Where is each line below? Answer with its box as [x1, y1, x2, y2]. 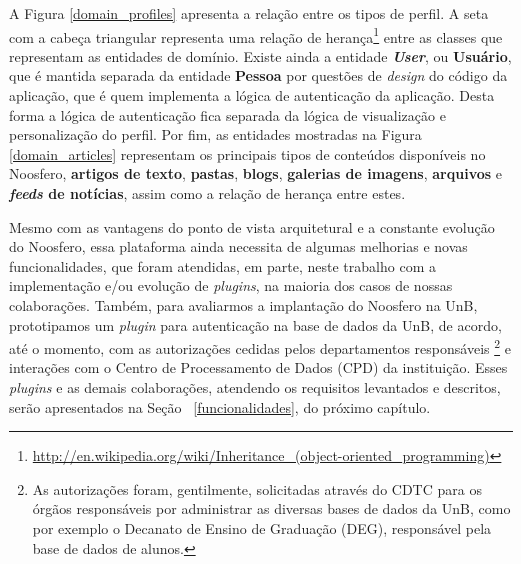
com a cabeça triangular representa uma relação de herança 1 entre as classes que [9, 23, 503, 47]
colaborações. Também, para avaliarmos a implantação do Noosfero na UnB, [9, 294, 478, 315]
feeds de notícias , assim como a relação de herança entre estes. [9, 183, 406, 203]
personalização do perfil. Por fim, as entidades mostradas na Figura [9, 124, 422, 145]
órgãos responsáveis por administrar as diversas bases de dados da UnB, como [32, 498, 511, 519]
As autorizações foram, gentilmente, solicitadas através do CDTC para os [32, 478, 482, 499]
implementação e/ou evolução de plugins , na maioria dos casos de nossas [9, 275, 453, 296]
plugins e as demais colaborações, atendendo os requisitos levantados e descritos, [9, 377, 501, 397]
